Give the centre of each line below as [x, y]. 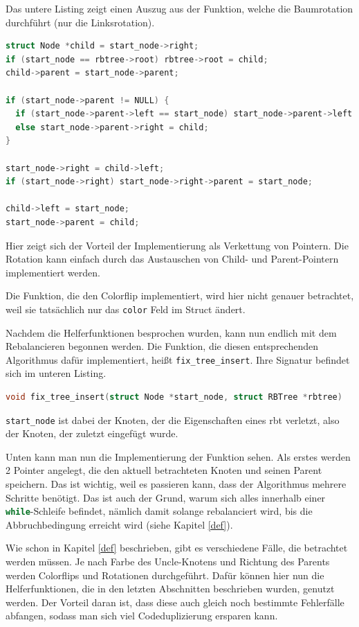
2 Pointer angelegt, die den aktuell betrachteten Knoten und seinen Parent [164, 470]
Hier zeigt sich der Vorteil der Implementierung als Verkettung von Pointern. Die [177, 245]
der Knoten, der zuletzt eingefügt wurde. [92, 433]
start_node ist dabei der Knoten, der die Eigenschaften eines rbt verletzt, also [173, 420]
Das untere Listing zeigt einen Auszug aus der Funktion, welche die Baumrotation [179, 8]
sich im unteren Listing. [56, 373]
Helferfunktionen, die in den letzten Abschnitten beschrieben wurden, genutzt [170, 589]
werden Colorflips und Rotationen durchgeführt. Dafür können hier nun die [165, 575]
